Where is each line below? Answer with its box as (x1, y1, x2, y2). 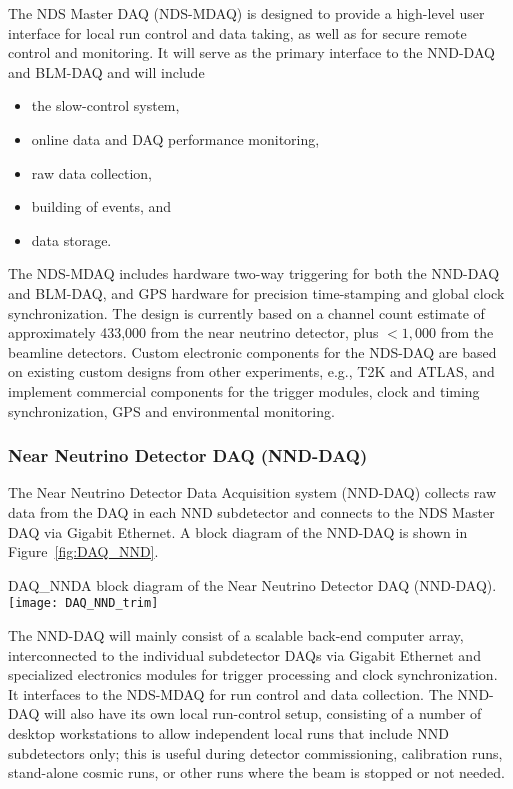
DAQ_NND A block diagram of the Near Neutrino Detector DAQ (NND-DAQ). (8, 574, 497, 595)
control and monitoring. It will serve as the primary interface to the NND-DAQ (8, 42, 495, 63)
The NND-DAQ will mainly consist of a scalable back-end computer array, (8, 624, 464, 645)
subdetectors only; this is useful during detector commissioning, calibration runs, (8, 742, 503, 763)
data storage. (31, 229, 112, 250)
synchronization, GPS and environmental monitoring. (8, 400, 335, 421)
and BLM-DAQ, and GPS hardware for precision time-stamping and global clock (8, 282, 505, 303)
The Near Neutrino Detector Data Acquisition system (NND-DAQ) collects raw (8, 482, 497, 503)
